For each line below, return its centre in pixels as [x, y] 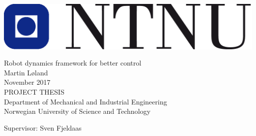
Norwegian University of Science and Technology [77, 111]
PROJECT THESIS [34, 91]
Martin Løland [26, 72]
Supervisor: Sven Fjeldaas [43, 127]
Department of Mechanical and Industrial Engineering [86, 101]
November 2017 [27, 82]
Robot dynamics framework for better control [73, 63]
